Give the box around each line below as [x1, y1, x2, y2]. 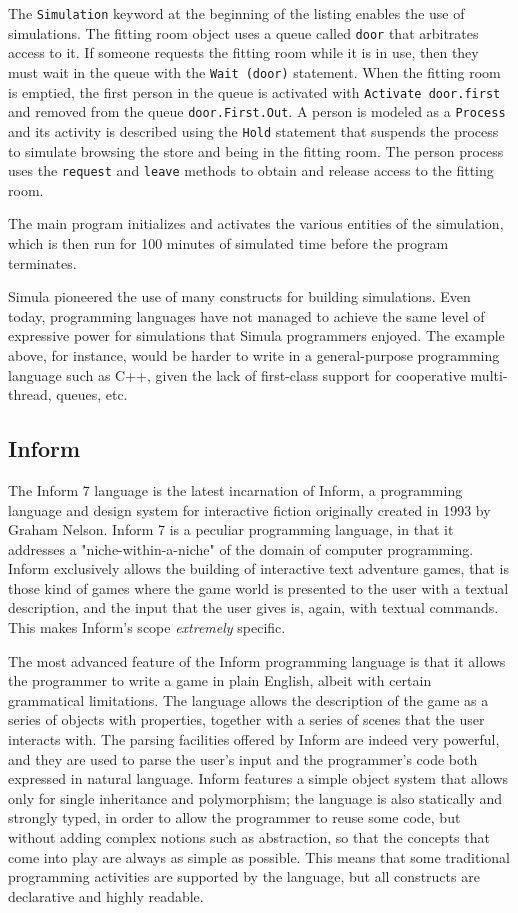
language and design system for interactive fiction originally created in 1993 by [8, 499, 491, 520]
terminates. [8, 252, 77, 273]
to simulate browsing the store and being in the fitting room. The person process [8, 140, 504, 161]
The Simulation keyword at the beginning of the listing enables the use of [8, 3, 465, 23]
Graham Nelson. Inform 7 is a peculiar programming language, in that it [8, 519, 454, 540]
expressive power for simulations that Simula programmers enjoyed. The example [8, 325, 505, 346]
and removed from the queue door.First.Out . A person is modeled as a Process [8, 101, 506, 122]
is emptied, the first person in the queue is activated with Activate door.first [8, 81, 501, 102]
